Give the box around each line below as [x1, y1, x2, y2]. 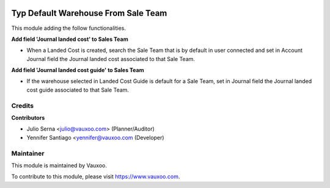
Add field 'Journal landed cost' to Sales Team [11, 35, 128, 43]
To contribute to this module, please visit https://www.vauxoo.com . [11, 173, 180, 180]
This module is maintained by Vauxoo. [11, 162, 107, 169]
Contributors [11, 114, 45, 121]
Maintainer [11, 149, 45, 157]
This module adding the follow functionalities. [11, 24, 127, 32]
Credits [11, 101, 34, 110]
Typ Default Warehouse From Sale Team [11, 8, 167, 18]
